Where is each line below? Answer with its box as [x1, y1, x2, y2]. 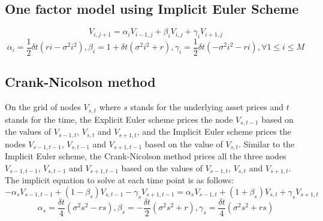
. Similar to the [238, 137, 295, 150]
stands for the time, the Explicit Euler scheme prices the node [5, 113, 233, 125]
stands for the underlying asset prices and [130, 101, 284, 113]
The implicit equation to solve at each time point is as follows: [5, 174, 234, 186]
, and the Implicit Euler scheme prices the [137, 125, 291, 138]
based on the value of [144, 137, 223, 150]
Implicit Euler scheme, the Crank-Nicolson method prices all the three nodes [5, 150, 286, 162]
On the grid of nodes [5, 101, 81, 113]
